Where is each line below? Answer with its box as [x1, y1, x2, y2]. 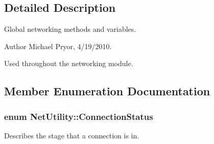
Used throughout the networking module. [4, 58, 133, 69]
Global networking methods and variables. [4, 24, 136, 34]
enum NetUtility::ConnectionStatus [4, 110, 153, 122]
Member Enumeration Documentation [4, 83, 210, 99]
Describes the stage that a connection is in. [4, 130, 139, 140]
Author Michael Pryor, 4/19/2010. [4, 40, 112, 51]
